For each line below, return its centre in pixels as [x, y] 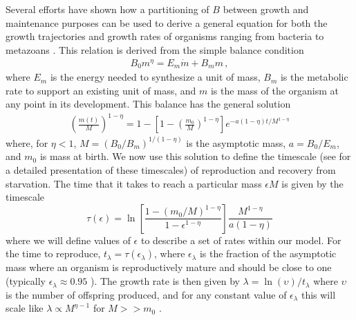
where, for [27, 142]
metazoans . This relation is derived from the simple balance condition [155, 49]
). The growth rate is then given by [165, 281]
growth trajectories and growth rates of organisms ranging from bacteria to [165, 36]
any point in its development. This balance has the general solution [148, 104]
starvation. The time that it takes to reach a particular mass [134, 183]
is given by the [312, 183]
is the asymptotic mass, [236, 142]
